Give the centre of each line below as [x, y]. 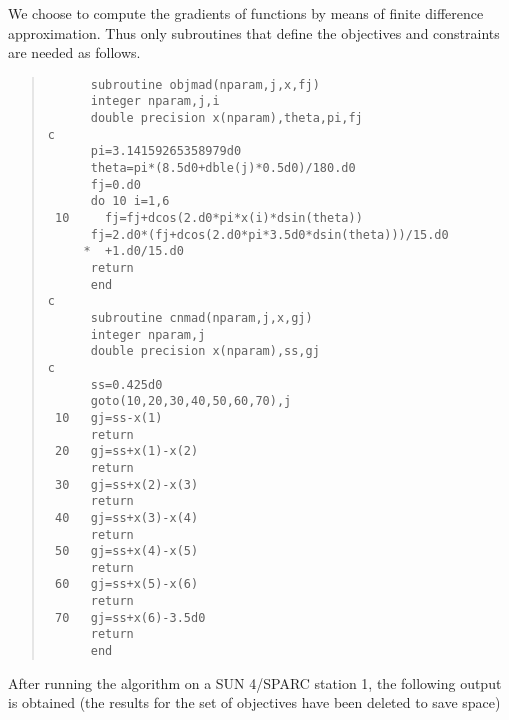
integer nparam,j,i [155, 101]
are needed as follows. [74, 52]
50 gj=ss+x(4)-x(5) [126, 551]
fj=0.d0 [115, 184]
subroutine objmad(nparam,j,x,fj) [205, 84]
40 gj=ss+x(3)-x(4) [126, 517]
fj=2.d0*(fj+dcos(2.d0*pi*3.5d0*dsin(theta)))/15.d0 [269, 234]
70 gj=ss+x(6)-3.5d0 [130, 617]
